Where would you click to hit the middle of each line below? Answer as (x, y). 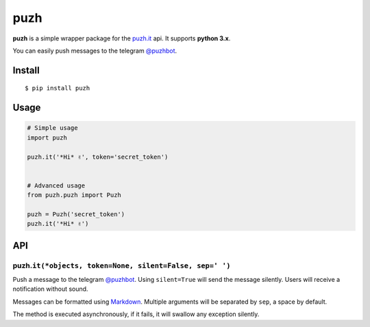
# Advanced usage (56, 185)
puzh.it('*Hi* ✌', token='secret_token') (98, 157)
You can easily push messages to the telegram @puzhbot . (95, 51)
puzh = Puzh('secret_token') (76, 214)
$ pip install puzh (58, 88)
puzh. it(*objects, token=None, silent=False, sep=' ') (122, 265)
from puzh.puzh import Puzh (74, 195)
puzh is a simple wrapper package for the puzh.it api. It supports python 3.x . (122, 38)
